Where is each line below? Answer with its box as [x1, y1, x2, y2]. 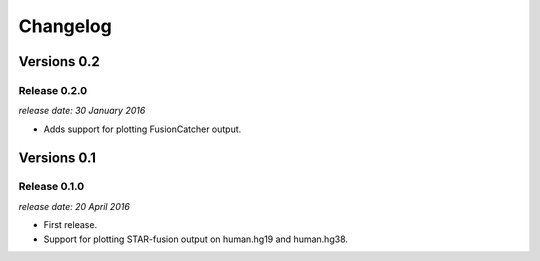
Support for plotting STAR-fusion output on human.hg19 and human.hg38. [43, 233, 349, 245]
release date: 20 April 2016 [18, 200, 130, 212]
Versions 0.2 [18, 53, 100, 70]
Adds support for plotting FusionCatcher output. [43, 123, 242, 135]
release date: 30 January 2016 [18, 105, 146, 117]
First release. [43, 219, 98, 231]
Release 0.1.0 [18, 180, 85, 194]
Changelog [18, 15, 112, 37]
